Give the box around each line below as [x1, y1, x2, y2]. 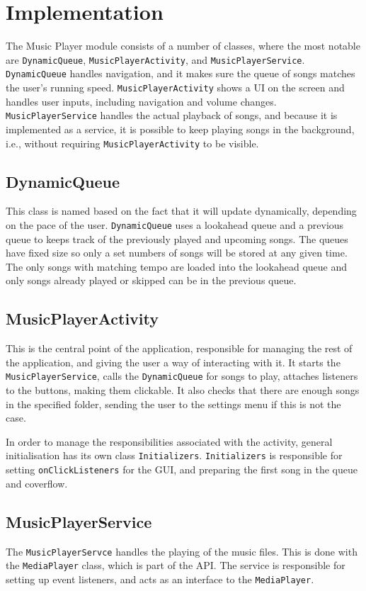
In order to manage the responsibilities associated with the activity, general [6, 434, 333, 449]
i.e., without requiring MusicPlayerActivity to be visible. [6, 135, 259, 150]
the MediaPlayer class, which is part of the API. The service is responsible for [6, 558, 345, 573]
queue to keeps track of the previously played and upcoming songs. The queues [6, 231, 348, 246]
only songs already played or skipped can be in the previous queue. [6, 273, 297, 288]
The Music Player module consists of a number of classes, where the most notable [6, 38, 360, 53]
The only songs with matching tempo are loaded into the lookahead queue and [6, 259, 348, 274]
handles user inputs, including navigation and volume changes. [6, 94, 277, 108]
